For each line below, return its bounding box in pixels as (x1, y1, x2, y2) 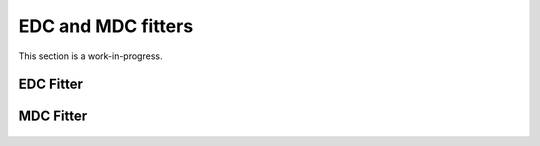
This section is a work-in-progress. (18, 50, 163, 62)
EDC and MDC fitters (18, 15, 194, 37)
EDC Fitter (18, 76, 84, 93)
